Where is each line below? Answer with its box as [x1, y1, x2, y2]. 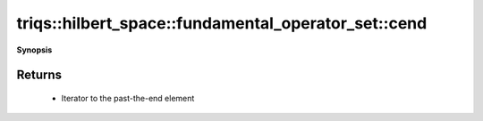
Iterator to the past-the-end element [61, 93, 195, 103]
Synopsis [16, 44, 53, 55]
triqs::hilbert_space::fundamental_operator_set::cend [16, 13, 428, 33]
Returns [16, 68, 63, 83]
